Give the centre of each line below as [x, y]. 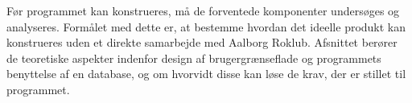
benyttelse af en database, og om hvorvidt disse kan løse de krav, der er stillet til [206, 74]
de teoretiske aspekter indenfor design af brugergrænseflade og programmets [194, 58]
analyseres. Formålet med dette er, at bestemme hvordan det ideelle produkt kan [206, 26]
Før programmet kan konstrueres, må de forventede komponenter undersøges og [203, 10]
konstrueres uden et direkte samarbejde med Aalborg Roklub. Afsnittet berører [202, 42]
